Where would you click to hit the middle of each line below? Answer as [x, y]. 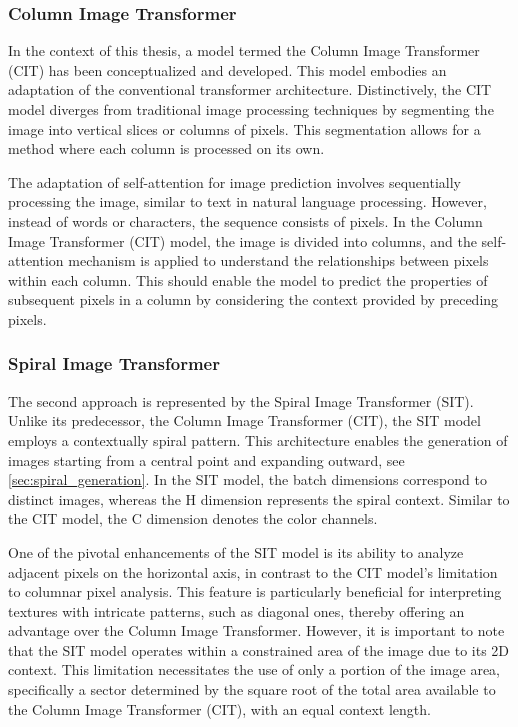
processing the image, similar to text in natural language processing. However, [247, 201]
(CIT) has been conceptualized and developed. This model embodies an [227, 69]
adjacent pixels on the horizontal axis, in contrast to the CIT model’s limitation [253, 571]
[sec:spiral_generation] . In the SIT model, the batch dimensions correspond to [247, 479]
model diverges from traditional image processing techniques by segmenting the [251, 109]
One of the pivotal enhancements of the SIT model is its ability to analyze [236, 551]
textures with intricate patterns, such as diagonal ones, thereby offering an [236, 610]
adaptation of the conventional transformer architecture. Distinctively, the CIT [250, 89]
